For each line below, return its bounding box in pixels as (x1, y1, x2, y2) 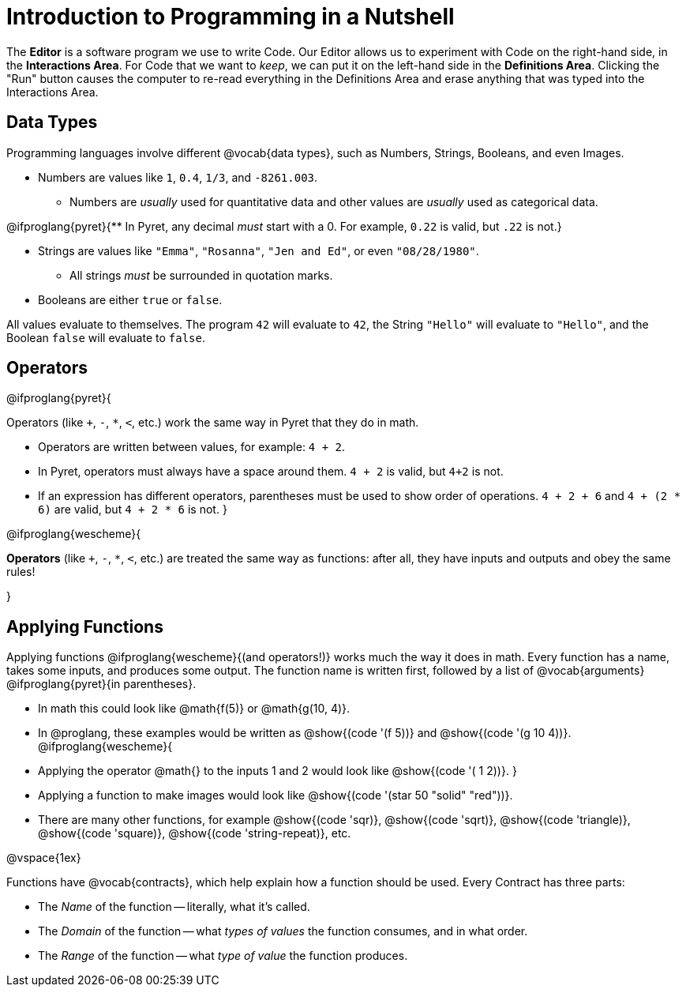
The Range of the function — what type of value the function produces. (38, 949, 408, 963)
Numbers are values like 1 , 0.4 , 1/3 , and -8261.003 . (38, 170, 318, 184)
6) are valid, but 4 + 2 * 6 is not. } (38, 502, 227, 517)
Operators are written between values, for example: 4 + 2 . (38, 440, 346, 454)
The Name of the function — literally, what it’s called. (38, 900, 310, 914)
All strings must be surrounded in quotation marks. (69, 268, 333, 282)
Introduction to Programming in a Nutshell (6, 3, 455, 30)
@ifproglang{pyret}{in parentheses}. (6, 677, 197, 691)
